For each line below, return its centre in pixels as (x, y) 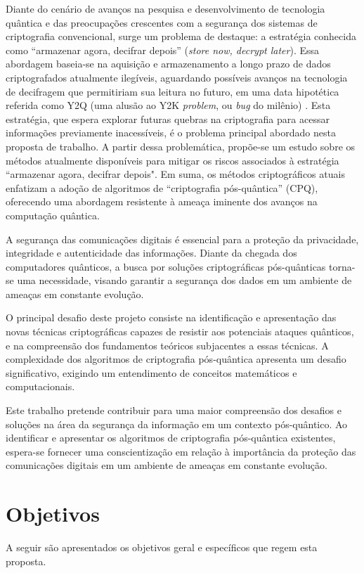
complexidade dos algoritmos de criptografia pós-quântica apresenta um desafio (176, 359)
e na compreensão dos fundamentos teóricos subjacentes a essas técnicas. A (167, 345)
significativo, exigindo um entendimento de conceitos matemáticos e (151, 372)
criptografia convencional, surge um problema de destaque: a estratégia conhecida (181, 36)
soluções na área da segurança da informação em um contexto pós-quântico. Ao (177, 424)
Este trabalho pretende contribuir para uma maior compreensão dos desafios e (174, 410)
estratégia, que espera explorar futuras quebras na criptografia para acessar (168, 118)
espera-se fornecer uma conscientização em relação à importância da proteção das (181, 451)
